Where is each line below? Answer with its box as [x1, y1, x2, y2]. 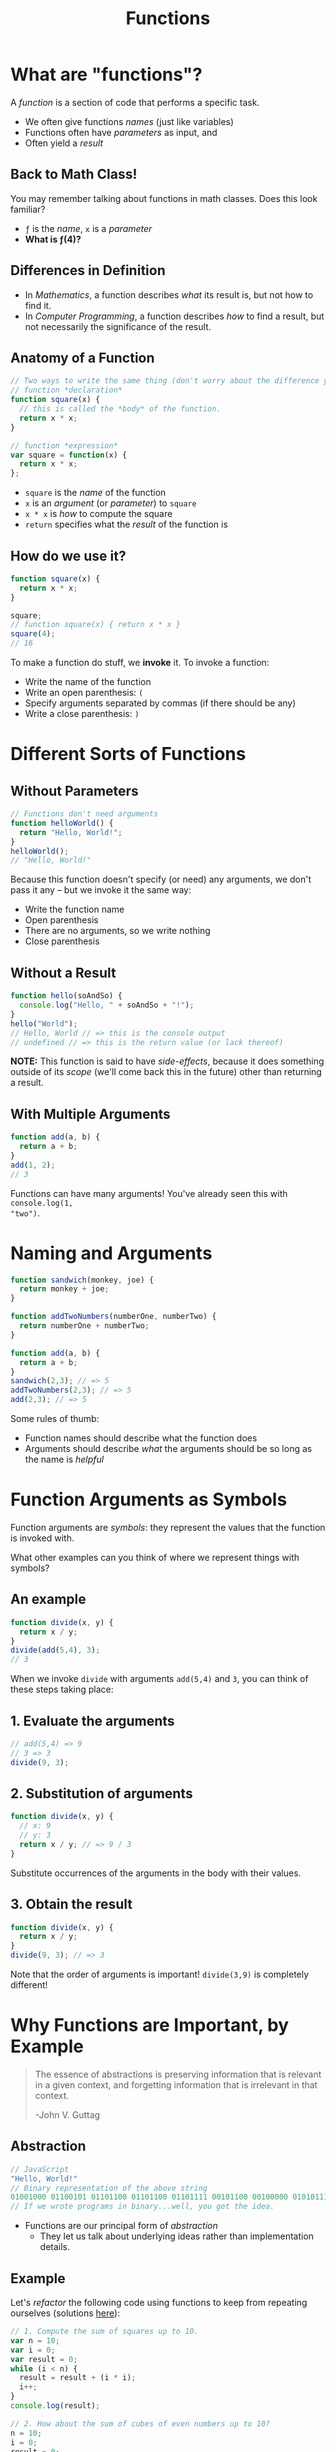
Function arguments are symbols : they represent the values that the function [10, 1521, 326, 1533]
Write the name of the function [24, 676, 152, 688]
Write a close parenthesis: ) [24, 708, 140, 720]
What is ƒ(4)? [24, 233, 82, 245]
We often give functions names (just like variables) [24, 115, 235, 127]
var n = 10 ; [10, 2335, 60, 2346]
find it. [24, 299, 52, 311]
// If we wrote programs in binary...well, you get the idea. [10, 2202, 275, 2212]
